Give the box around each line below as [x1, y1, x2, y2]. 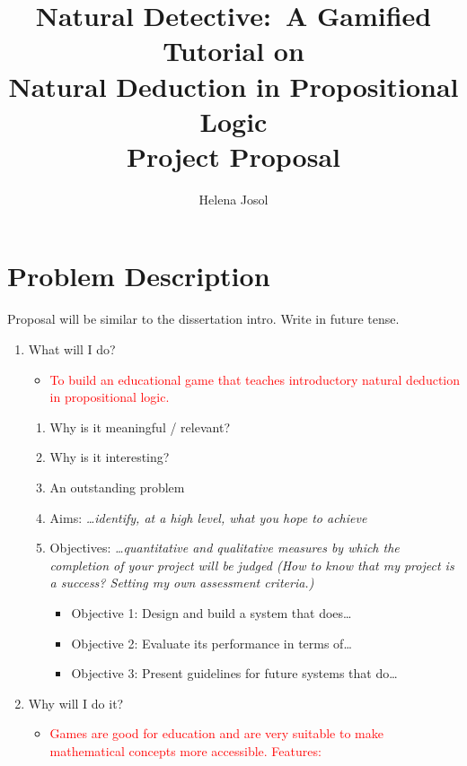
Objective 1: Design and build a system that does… [71, 603, 352, 622]
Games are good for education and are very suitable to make [49, 724, 383, 743]
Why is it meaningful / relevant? [49, 417, 230, 436]
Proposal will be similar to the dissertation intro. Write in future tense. [7, 309, 400, 328]
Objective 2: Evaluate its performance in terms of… [71, 633, 352, 652]
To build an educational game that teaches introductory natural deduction [49, 370, 461, 388]
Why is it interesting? [49, 448, 170, 466]
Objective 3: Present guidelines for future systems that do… [71, 664, 398, 683]
